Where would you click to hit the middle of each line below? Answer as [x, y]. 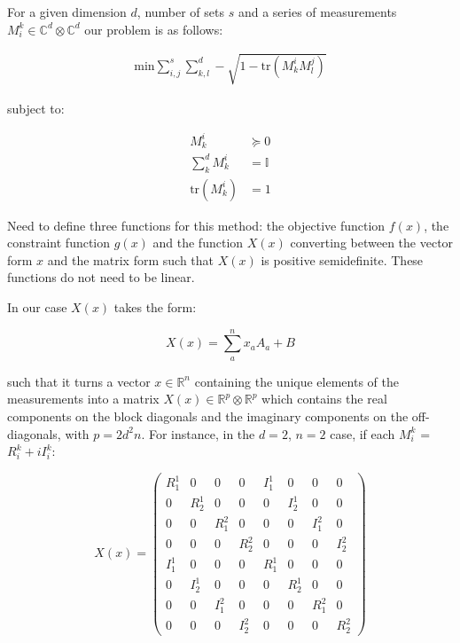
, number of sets [181, 12]
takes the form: [155, 307]
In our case [37, 307]
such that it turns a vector [79, 381]
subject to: [36, 108]
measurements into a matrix [83, 399]
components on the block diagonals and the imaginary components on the [208, 416]
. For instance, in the [198, 433]
